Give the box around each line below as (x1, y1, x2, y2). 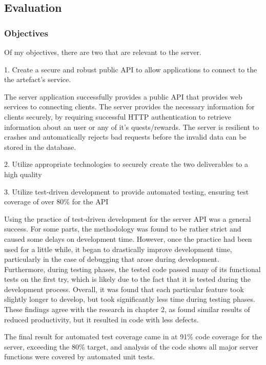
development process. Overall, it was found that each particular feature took (4, 283, 244, 294)
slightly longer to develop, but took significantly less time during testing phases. (4, 294, 255, 304)
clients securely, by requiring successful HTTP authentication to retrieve (4, 111, 231, 122)
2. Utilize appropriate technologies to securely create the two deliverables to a (4, 159, 248, 169)
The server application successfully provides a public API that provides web (4, 91, 242, 102)
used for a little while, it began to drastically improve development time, (4, 243, 232, 254)
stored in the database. (4, 141, 76, 152)
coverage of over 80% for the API (4, 196, 109, 207)
